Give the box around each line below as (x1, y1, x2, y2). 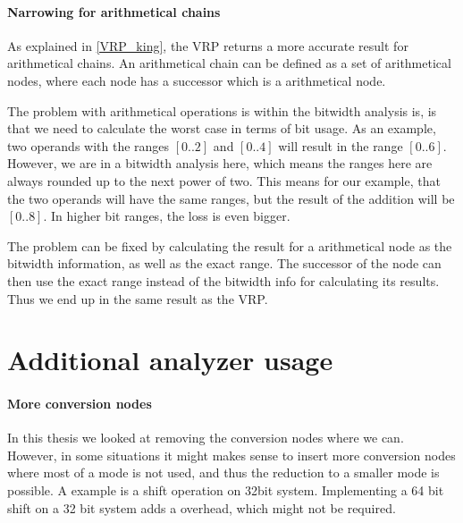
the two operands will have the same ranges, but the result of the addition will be (7, 189, 455, 207)
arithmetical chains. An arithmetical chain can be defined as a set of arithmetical (7, 54, 451, 72)
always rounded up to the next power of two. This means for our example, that (7, 171, 441, 190)
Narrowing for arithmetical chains (7, 2, 221, 21)
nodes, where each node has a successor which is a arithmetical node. (7, 71, 386, 89)
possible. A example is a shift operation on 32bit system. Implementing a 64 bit (7, 481, 444, 500)
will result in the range (278, 136, 403, 155)
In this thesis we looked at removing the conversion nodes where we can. (7, 428, 404, 447)
